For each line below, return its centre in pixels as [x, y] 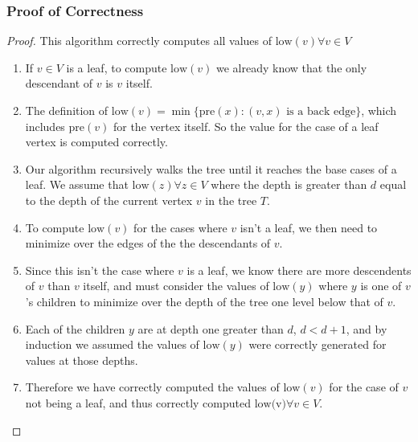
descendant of [59, 83]
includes [45, 126]
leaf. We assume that [77, 184]
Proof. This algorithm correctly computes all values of [139, 41]
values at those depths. [82, 360]
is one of [381, 286]
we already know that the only [292, 67]
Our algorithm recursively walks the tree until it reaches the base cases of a [211, 168]
